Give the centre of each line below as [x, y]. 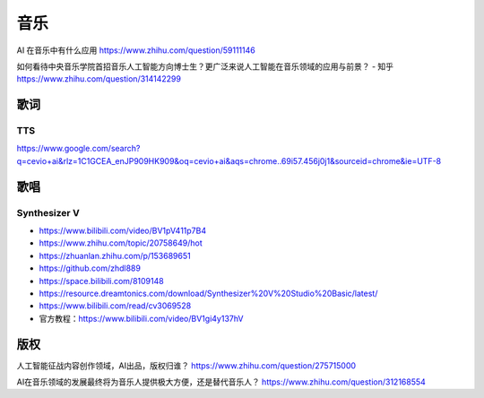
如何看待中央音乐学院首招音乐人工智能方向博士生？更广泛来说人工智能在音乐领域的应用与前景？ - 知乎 [205, 66]
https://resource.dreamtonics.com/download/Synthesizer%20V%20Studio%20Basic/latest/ [208, 293]
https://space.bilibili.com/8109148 [102, 281]
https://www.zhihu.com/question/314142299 [99, 79]
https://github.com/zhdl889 [90, 268]
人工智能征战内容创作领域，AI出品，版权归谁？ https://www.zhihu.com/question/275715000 [186, 365]
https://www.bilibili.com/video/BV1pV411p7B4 [122, 231]
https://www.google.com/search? [78, 149]
